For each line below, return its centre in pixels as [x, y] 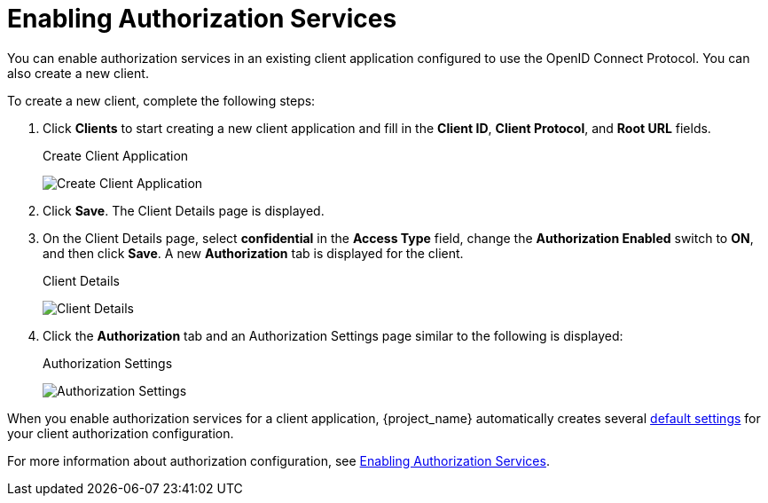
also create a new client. [78, 73]
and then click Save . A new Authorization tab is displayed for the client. [253, 253]
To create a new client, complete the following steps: [161, 100]
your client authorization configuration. [121, 433]
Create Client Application [116, 155]
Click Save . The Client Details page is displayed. [184, 210]
